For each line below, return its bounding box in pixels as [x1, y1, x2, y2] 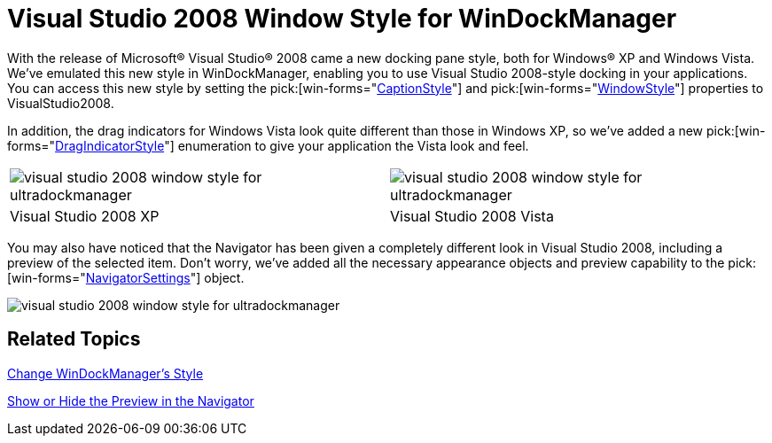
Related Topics [7, 328, 141, 351]
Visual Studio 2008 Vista [390, 206, 554, 225]
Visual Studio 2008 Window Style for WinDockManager [7, 4, 677, 34]
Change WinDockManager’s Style [7, 365, 204, 381]
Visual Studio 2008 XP [10, 206, 160, 225]
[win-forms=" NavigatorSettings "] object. [7, 269, 245, 285]
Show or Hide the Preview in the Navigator [7, 392, 254, 408]
